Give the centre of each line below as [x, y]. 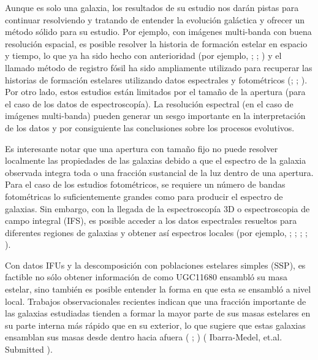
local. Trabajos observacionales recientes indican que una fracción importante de [156, 301]
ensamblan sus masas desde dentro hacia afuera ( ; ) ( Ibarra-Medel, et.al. [144, 337]
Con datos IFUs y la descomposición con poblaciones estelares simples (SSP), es [155, 265]
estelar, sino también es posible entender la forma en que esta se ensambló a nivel [158, 289]
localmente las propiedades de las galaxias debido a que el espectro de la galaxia [156, 160]
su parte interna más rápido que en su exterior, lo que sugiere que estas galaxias [155, 325]
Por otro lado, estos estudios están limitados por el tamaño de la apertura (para [155, 92]
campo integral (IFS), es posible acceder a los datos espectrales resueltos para [151, 220]
